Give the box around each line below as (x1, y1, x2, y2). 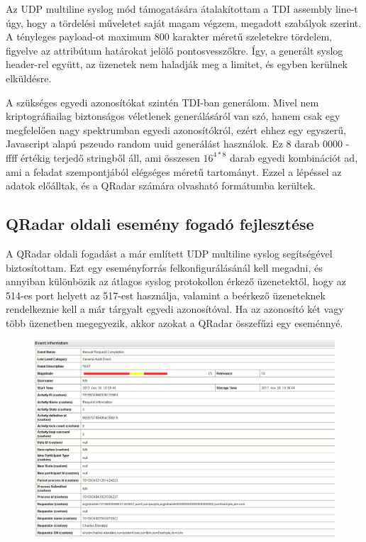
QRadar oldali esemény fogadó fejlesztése (6, 213, 314, 235)
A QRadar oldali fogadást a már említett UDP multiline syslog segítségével (6, 245, 333, 260)
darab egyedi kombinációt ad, (229, 150, 358, 165)
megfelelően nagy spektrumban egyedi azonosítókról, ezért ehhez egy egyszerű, (6, 122, 346, 137)
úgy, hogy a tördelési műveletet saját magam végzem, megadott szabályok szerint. (6, 15, 362, 30)
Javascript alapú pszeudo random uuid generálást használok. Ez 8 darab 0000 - (6, 136, 350, 151)
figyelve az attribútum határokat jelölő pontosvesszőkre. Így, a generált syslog (6, 43, 343, 57)
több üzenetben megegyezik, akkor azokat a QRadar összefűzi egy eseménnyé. (6, 315, 343, 330)
